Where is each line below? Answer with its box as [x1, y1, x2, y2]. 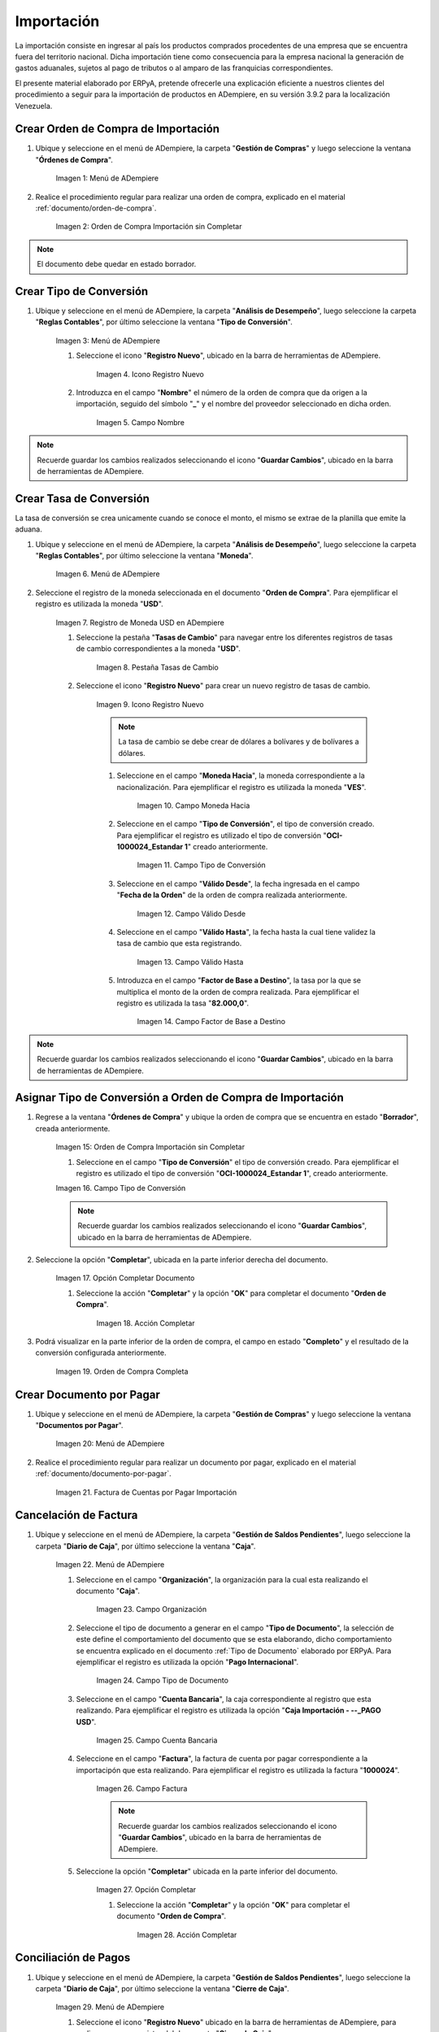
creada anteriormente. [35, 1123, 111, 1133]
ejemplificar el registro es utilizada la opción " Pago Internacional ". [76, 1656, 299, 1666]
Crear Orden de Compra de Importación [15, 122, 219, 136]
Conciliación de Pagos [15, 1951, 131, 1965]
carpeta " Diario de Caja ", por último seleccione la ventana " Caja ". [35, 1541, 256, 1551]
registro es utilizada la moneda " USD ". [35, 599, 164, 609]
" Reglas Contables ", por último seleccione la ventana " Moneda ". [35, 551, 254, 561]
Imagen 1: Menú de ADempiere [55, 173, 159, 183]
